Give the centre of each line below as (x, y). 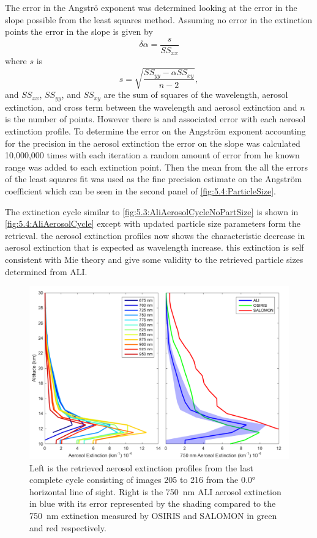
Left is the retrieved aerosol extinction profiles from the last (141, 467)
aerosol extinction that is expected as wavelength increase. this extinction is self (155, 247)
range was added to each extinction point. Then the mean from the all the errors (156, 167)
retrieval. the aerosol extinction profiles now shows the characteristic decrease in (155, 235)
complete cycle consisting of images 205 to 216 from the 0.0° (143, 480)
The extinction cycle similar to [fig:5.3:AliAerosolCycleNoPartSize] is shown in (152, 211)
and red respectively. (68, 527)
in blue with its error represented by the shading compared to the (153, 503)
